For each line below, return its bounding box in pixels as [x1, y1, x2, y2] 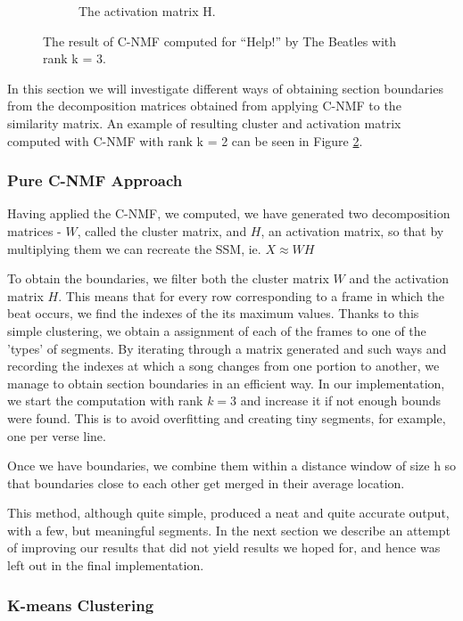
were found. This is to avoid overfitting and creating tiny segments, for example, [7, 408, 446, 427]
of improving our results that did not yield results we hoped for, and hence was [7, 538, 441, 557]
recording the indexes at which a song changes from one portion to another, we [7, 356, 440, 375]
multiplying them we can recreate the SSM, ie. [7, 239, 261, 257]
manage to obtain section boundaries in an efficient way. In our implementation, [7, 373, 445, 392]
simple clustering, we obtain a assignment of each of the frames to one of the [7, 321, 426, 339]
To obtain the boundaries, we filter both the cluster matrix [7, 269, 329, 288]
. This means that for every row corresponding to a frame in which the [58, 286, 445, 305]
